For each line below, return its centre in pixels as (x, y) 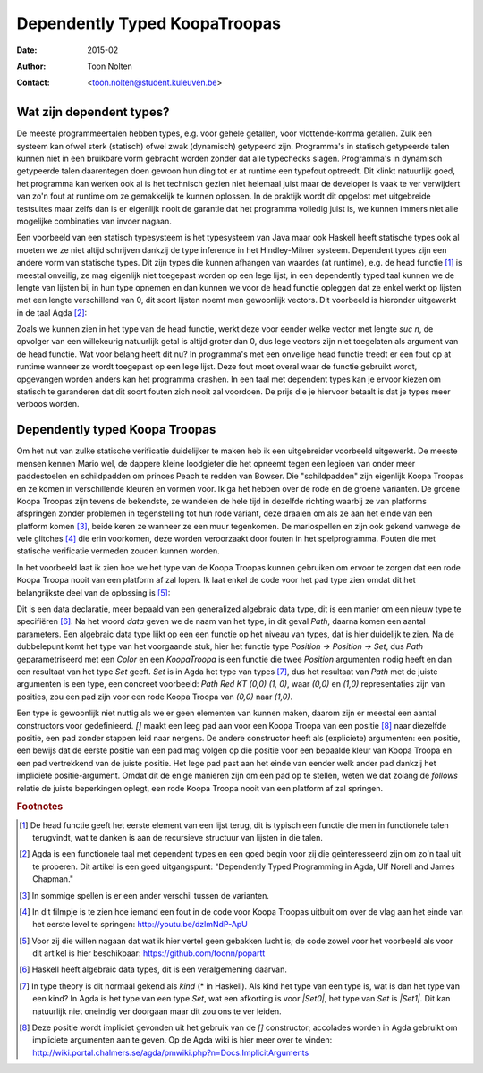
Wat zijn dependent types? (93, 112)
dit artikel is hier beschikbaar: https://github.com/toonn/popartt (149, 953)
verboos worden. (48, 404)
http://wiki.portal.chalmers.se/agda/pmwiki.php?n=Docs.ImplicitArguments (171, 1052)
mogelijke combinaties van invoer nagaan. (94, 221)
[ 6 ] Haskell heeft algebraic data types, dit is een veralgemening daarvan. (153, 969)
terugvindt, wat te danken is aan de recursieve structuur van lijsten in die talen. (178, 837)
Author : (31, 66)
